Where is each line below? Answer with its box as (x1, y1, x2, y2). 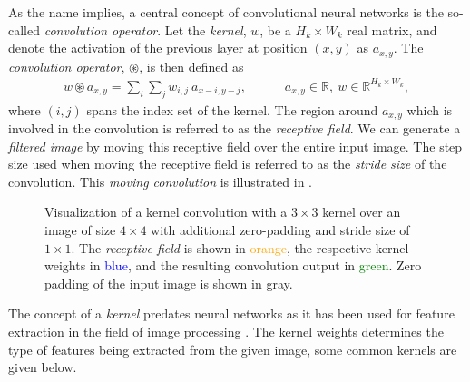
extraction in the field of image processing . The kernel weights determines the (8, 321, 444, 340)
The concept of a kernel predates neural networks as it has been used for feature (8, 304, 455, 323)
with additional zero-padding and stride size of (151, 220, 410, 239)
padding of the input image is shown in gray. (44, 273, 293, 292)
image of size (44, 220, 116, 239)
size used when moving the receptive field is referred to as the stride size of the (8, 154, 447, 173)
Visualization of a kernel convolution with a (44, 202, 288, 221)
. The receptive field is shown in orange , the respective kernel (71, 238, 409, 257)
